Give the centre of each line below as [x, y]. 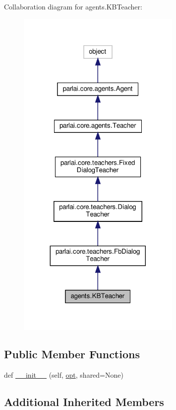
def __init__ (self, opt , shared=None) [64, 374]
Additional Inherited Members [84, 401]
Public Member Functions [72, 354]
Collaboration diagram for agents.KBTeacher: [73, 6]
